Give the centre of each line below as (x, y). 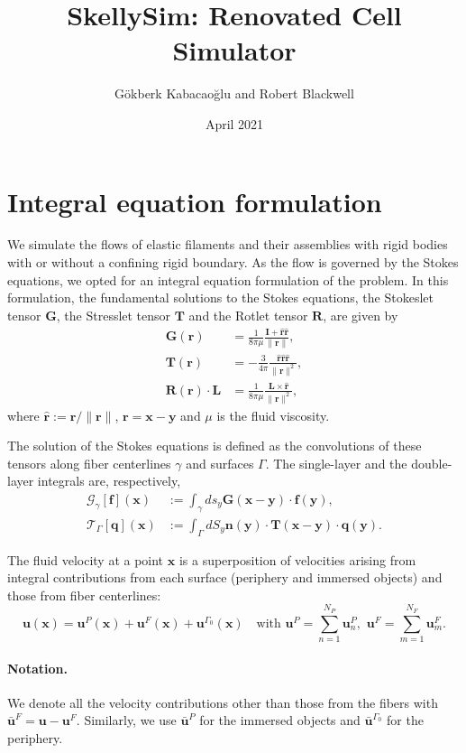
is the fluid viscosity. (273, 415)
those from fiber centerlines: (84, 595)
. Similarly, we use (126, 720)
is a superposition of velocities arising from (297, 559)
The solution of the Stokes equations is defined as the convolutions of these (215, 446)
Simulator (234, 50)
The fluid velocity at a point (86, 559)
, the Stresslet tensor (114, 315)
